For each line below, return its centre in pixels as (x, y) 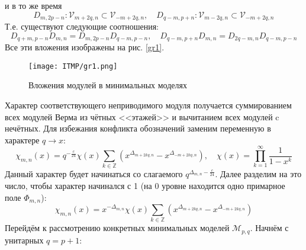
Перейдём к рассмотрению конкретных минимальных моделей (117, 228)
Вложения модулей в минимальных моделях (108, 85)
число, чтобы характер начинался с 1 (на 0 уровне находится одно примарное (145, 186)
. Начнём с (269, 228)
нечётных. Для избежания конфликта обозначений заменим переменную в (138, 128)
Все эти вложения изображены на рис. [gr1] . (85, 47)
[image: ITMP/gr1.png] (73, 66)
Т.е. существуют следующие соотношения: (82, 26)
